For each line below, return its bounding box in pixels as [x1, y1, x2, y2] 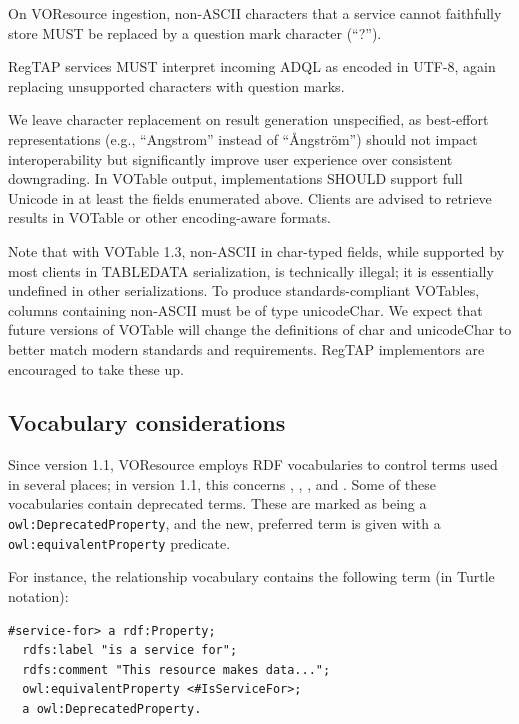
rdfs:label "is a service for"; [22, 643, 238, 658]
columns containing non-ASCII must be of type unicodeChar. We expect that [8, 299, 483, 320]
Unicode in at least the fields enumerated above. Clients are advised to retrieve [8, 187, 492, 208]
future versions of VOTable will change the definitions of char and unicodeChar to [8, 319, 512, 340]
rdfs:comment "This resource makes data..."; [22, 662, 331, 677]
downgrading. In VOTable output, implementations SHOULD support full [8, 168, 463, 189]
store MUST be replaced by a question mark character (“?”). [8, 22, 382, 43]
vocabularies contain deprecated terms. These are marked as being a [8, 493, 427, 514]
